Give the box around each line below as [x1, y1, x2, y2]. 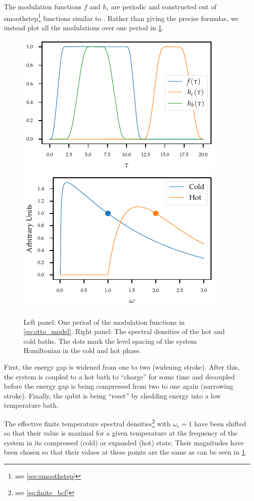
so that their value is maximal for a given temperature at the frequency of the [4, 428, 237, 438]
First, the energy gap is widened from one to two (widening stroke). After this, [4, 362, 240, 372]
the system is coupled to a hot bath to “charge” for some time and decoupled [4, 371, 235, 381]
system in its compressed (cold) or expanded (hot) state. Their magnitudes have [4, 437, 244, 447]
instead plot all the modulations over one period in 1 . [4, 22, 164, 32]
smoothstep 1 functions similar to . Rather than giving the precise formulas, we [4, 11, 239, 23]
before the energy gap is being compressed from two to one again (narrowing [4, 381, 233, 391]
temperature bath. [4, 400, 59, 410]
